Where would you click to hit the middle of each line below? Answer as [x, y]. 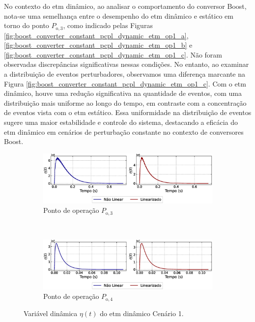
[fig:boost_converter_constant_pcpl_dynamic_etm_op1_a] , [96, 35]
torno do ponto [27, 25]
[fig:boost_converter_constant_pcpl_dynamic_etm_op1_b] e [98, 45]
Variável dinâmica [51, 313]
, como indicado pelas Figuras [108, 25]
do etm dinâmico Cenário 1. [142, 313]
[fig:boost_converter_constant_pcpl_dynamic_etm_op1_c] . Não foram [113, 54]
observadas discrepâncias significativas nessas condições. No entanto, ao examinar [127, 64]
